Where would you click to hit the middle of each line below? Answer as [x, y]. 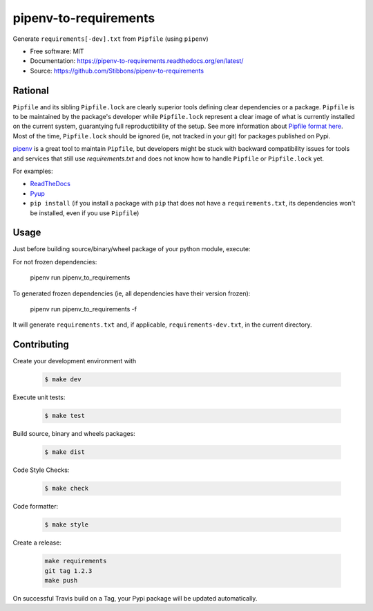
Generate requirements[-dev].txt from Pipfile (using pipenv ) [111, 39]
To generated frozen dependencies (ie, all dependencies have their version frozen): [132, 293]
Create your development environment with [75, 361]
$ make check [67, 489]
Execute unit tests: [39, 397]
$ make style [67, 525]
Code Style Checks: [41, 470]
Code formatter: [36, 507]
